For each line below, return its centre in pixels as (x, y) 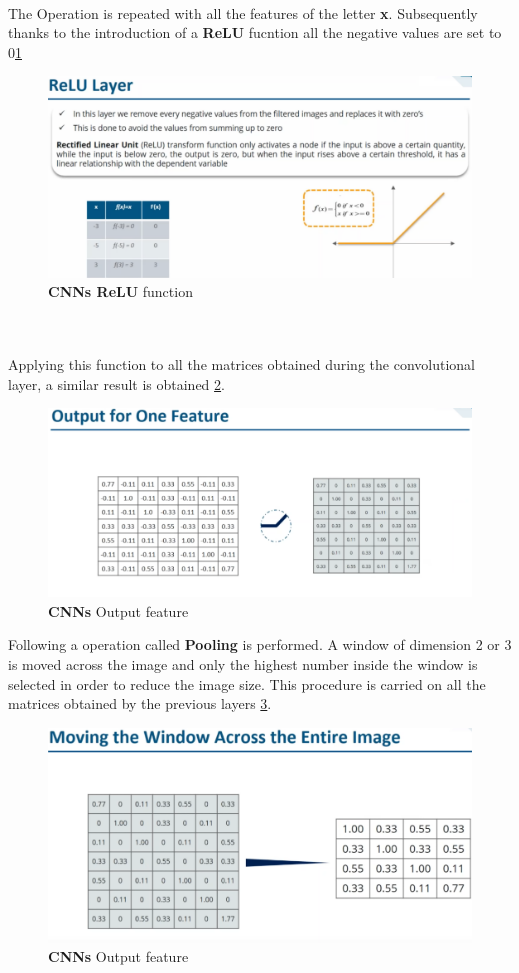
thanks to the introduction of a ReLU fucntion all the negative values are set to (255, 32)
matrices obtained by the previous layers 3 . (140, 703)
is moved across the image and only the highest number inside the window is (243, 663)
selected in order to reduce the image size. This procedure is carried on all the (247, 683)
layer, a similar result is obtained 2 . (116, 383)
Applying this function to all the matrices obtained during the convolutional (241, 363)
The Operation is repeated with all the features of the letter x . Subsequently (243, 12)
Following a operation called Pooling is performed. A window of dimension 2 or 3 (260, 644)
